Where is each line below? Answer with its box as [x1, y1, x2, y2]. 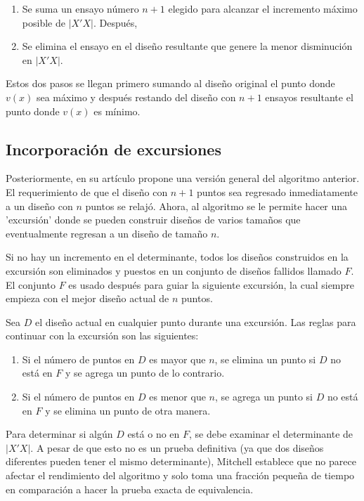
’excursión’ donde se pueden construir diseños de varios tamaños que [6, 212, 301, 227]
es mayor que [149, 351, 206, 366]
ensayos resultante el [265, 89, 353, 104]
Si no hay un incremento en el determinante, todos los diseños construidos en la [6, 249, 349, 264]
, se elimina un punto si [214, 351, 316, 366]
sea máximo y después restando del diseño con [36, 89, 236, 104]
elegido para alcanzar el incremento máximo [168, 1, 358, 15]
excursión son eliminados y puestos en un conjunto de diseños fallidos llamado [6, 263, 342, 278]
